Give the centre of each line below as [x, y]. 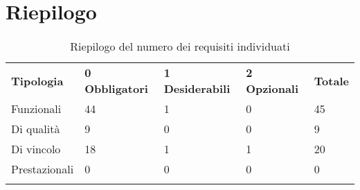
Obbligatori [116, 89]
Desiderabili [197, 89]
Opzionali [272, 89]
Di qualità [36, 129]
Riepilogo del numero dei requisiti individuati [180, 46]
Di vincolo [36, 149]
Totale [331, 80]
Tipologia [37, 80]
